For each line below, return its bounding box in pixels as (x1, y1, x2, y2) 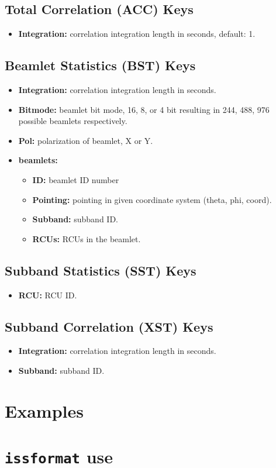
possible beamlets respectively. (18, 115, 127, 127)
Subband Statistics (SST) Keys (5, 261, 196, 279)
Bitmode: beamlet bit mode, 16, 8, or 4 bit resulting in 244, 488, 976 (18, 103, 270, 115)
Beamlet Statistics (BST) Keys (5, 56, 196, 74)
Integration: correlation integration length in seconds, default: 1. (18, 27, 256, 40)
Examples (5, 398, 84, 422)
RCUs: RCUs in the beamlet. (32, 232, 141, 245)
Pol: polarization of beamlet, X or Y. (18, 134, 153, 146)
